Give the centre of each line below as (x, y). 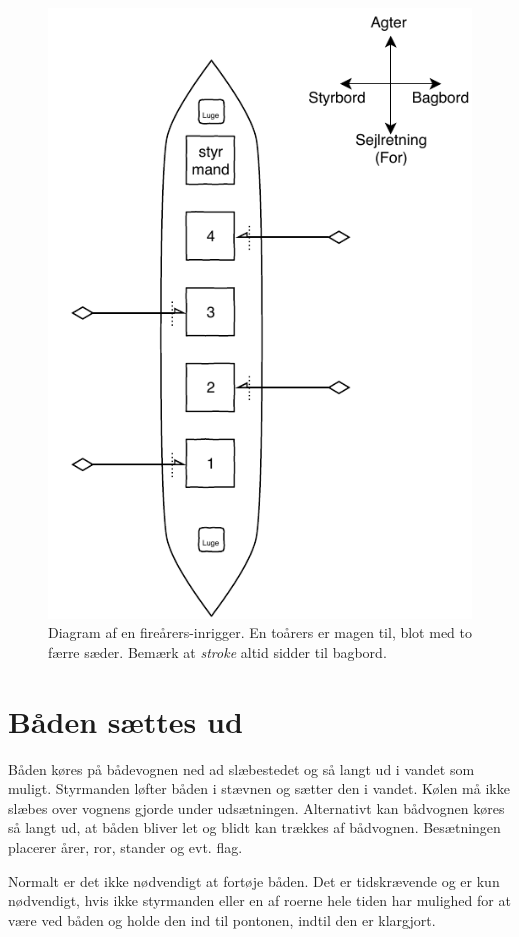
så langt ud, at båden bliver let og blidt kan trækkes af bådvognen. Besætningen (254, 827)
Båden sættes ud (125, 720)
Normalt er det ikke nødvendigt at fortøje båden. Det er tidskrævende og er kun (254, 880)
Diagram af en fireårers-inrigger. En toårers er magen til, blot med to (260, 632)
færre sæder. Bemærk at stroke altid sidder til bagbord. (217, 651)
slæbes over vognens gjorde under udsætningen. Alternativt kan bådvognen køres (256, 807)
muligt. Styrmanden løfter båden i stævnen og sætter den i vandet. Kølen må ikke (259, 788)
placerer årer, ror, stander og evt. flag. (125, 846)
